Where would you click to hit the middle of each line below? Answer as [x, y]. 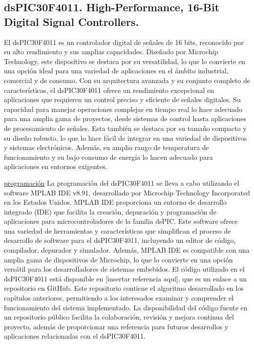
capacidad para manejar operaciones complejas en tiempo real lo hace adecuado [123, 109]
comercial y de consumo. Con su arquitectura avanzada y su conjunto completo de [127, 80]
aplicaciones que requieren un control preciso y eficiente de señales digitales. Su [122, 99]
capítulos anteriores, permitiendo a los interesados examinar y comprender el [119, 298]
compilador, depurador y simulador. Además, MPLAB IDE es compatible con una [127, 250]
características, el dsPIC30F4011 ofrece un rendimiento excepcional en [109, 90]
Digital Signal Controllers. [72, 21]
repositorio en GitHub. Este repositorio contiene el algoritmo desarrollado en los [124, 288]
